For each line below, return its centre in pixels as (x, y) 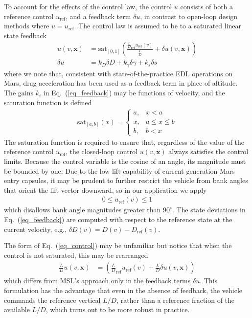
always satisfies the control (208, 151)
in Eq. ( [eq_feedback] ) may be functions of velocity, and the (134, 93)
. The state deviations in (209, 210)
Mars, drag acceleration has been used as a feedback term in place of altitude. (121, 83)
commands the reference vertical (52, 300)
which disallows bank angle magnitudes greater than (82, 210)
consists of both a (207, 6)
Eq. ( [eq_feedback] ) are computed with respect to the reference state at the (118, 219)
